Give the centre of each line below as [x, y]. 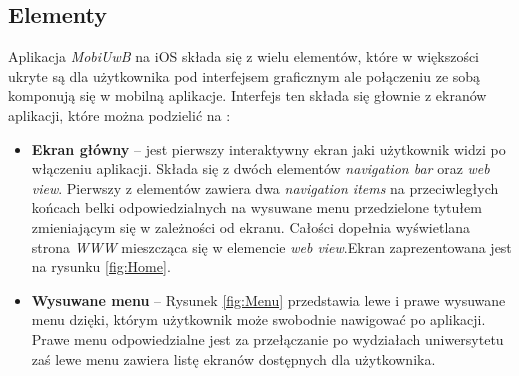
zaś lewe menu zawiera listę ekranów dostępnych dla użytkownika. [233, 358]
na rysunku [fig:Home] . [101, 266]
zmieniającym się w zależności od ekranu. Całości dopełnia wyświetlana [251, 226]
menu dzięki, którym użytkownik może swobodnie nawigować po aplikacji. [258, 319]
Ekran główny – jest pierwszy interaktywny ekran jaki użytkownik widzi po [268, 148]
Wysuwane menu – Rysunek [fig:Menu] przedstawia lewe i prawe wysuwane [268, 299]
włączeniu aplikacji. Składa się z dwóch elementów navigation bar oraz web [260, 168]
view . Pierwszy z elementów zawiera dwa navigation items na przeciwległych [265, 187]
